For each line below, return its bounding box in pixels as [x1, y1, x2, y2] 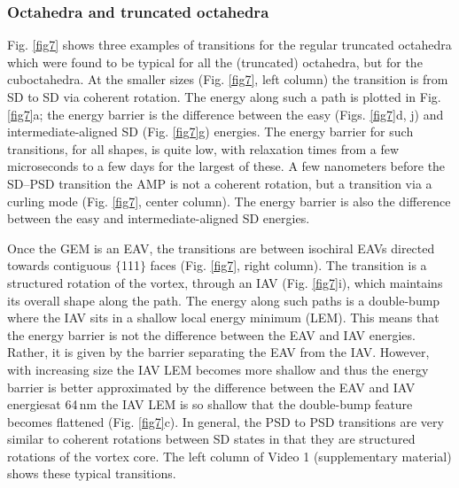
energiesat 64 [7, 395, 78, 414]
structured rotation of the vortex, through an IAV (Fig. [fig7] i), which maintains [7, 273, 443, 291]
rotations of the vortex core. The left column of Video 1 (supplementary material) [7, 446, 452, 465]
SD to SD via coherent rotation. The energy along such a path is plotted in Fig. [7, 88, 441, 105]
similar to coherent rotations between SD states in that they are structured [7, 430, 416, 448]
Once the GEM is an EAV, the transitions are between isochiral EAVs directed [7, 238, 435, 257]
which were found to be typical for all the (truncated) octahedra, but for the [7, 52, 423, 71]
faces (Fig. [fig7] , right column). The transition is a [150, 256, 427, 275]
